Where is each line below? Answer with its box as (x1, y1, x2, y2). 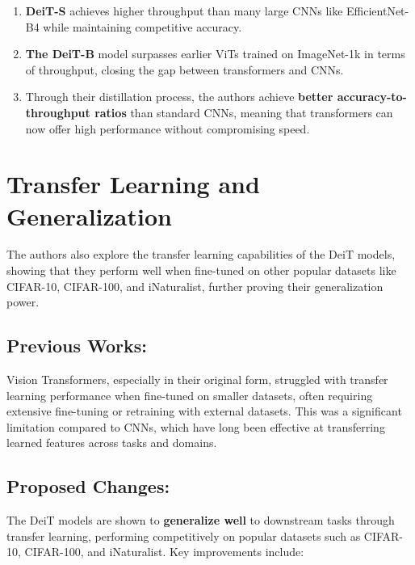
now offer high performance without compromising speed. (25, 120, 310, 137)
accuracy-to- (337, 88, 407, 105)
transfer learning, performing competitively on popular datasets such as (6, 527, 361, 544)
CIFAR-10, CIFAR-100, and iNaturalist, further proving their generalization (6, 277, 384, 294)
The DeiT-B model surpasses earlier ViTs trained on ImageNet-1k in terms (25, 45, 405, 62)
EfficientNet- (346, 2, 409, 19)
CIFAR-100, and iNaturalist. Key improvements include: (24, 543, 304, 560)
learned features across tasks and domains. (6, 434, 217, 451)
